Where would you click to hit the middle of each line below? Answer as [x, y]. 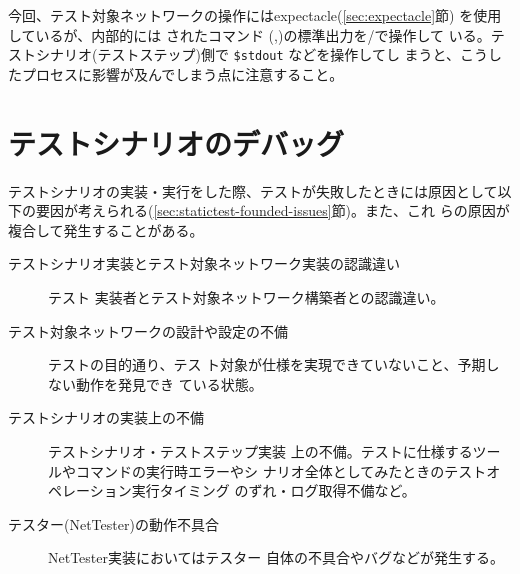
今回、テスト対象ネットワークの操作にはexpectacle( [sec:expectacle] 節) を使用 [255, 15]
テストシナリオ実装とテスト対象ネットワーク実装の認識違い [204, 263]
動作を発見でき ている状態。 [169, 383]
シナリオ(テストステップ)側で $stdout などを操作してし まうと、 [248, 54]
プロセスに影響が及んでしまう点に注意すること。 [182, 73]
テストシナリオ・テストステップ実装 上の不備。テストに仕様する [260, 450]
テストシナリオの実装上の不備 [106, 417]
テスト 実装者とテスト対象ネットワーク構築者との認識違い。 [246, 296]
